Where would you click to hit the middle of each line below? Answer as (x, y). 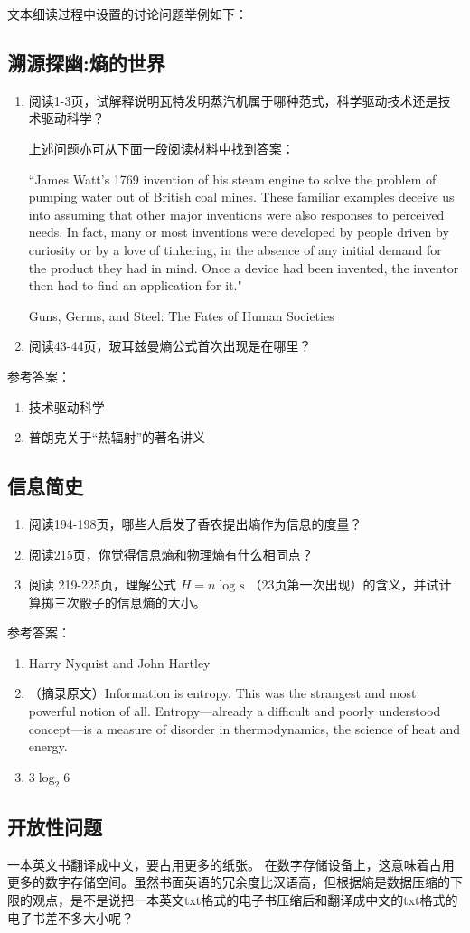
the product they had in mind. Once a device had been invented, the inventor (244, 267)
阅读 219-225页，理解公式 (103, 584)
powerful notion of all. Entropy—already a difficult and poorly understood (235, 711)
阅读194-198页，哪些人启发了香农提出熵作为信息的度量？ (195, 523)
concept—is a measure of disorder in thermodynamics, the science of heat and (244, 728)
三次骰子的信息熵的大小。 (130, 602)
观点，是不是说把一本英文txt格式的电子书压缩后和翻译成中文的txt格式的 (245, 900)
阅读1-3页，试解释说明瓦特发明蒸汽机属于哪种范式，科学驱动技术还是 (233, 100)
